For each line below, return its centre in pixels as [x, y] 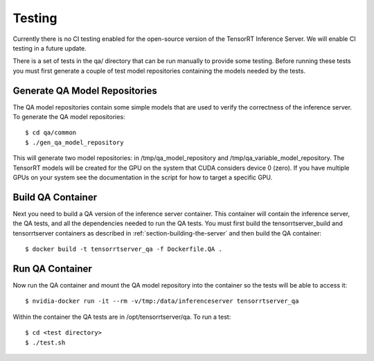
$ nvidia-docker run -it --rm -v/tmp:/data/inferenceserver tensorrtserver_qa [162, 301]
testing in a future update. [50, 48]
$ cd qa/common [51, 133]
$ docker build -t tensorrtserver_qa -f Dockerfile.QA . [124, 249]
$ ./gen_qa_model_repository [74, 142]
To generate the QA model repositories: [69, 117]
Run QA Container [53, 268]
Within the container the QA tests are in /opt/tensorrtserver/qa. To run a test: [122, 317]
